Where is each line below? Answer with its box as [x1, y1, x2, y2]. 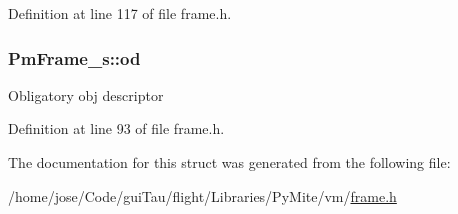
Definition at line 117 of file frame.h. [8, 3, 232, 23]
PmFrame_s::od [8, 45, 141, 70]
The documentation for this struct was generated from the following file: [8, 152, 451, 172]
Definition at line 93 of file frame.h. [8, 118, 225, 139]
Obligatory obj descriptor [8, 84, 164, 105]
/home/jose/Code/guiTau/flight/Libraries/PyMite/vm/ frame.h [8, 185, 397, 206]
